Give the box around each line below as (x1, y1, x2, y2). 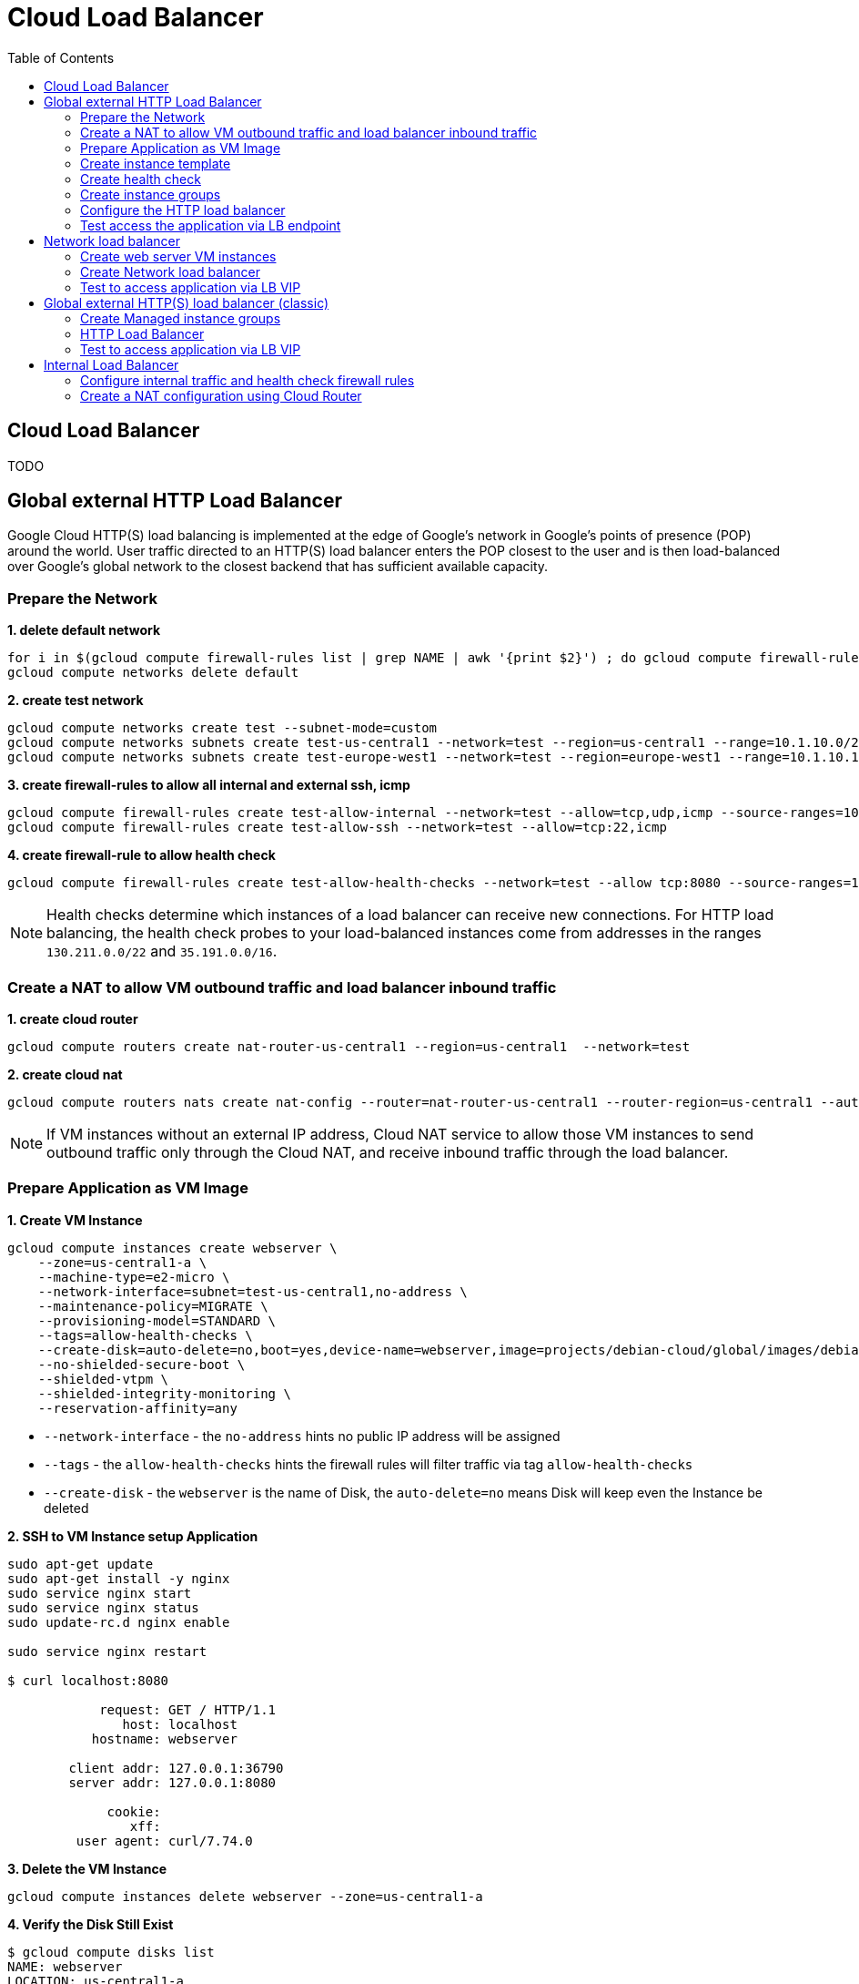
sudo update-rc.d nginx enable (7, 1614, 230, 1630)
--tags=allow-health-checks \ (37, 1327, 253, 1343)
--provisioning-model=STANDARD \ (37, 1313, 277, 1328)
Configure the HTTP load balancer (80, 201, 286, 218)
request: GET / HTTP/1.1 (99, 1702, 277, 1717)
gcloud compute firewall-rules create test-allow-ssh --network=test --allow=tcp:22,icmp (7, 820, 667, 835)
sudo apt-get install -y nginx (7, 1570, 230, 1586)
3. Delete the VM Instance (7, 1860, 167, 1877)
